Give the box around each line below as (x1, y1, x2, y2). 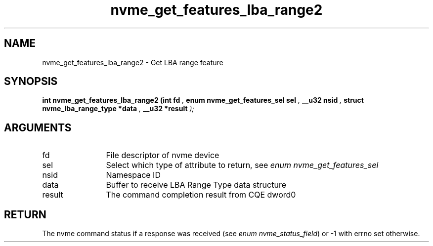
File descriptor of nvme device (106, 150, 219, 161)
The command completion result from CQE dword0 (106, 190, 296, 200)
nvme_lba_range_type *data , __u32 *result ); (42, 104, 194, 113)
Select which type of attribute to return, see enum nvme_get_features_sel (106, 160, 379, 170)
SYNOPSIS (4, 75, 58, 88)
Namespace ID (106, 170, 161, 180)
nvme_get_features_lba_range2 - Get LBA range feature (42, 58, 223, 67)
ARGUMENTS (4, 121, 72, 134)
